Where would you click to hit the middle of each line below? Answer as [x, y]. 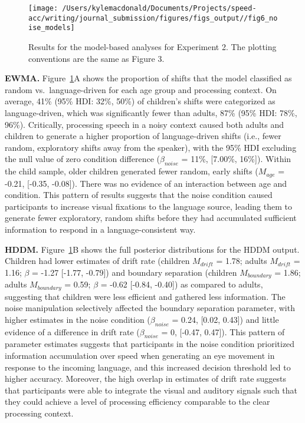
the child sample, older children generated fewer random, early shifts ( [132, 171]
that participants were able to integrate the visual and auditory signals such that [151, 390]
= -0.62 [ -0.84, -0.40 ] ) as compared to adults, [182, 284]
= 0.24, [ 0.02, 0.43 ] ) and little [225, 319]
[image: [43, 8]
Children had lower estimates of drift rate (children [97, 261]
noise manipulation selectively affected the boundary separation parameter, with [150, 308]
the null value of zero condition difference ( [82, 159]
